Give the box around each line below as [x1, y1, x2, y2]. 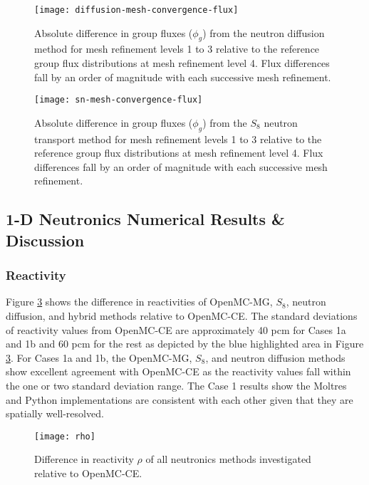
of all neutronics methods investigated [145, 452, 311, 466]
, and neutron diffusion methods [205, 350, 345, 365]
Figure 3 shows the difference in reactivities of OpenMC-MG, [6, 294, 273, 309]
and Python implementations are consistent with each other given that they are [6, 392, 353, 407]
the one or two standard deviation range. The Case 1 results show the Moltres [6, 378, 347, 393]
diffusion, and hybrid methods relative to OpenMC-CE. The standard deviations [6, 308, 358, 323]
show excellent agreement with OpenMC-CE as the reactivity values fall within [6, 364, 351, 379]
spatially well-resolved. [6, 406, 104, 421]
